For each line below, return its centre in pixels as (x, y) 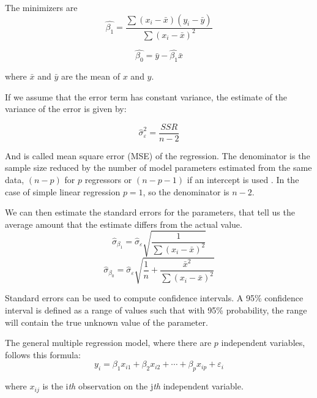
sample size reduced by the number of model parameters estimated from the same (158, 167)
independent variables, (263, 343)
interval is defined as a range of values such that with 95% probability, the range (156, 310)
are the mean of (91, 76)
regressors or (108, 180)
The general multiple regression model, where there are (108, 343)
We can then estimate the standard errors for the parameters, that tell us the (150, 212)
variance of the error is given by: (66, 109)
